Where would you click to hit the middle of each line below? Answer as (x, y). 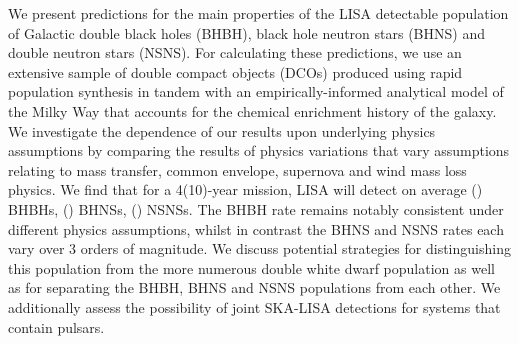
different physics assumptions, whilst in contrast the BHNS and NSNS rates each (256, 228)
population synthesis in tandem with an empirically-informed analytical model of (256, 91)
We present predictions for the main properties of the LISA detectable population (258, 13)
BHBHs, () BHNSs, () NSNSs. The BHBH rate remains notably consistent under (256, 208)
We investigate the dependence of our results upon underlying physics (222, 130)
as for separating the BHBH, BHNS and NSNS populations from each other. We (254, 287)
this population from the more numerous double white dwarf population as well (251, 267)
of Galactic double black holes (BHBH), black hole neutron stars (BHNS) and (246, 32)
